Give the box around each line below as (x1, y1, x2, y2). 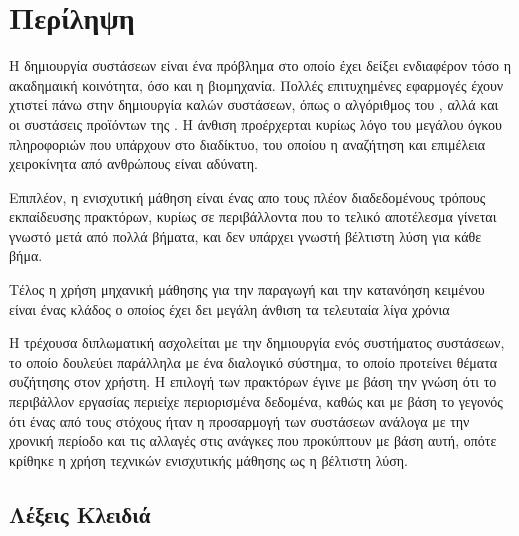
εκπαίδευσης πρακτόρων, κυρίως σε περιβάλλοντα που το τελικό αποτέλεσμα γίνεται (9, 206, 497, 227)
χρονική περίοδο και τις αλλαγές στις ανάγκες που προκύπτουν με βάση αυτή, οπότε (9, 430, 497, 451)
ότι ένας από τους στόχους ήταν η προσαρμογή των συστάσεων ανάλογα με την (9, 410, 470, 431)
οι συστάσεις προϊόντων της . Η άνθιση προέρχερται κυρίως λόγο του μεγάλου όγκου (9, 113, 502, 134)
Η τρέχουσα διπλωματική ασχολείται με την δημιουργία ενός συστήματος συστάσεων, (9, 332, 505, 353)
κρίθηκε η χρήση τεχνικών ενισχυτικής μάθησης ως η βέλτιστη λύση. (9, 449, 408, 470)
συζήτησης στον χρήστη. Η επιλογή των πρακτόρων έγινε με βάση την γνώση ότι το (9, 371, 497, 392)
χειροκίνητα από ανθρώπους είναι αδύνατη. (9, 153, 258, 174)
